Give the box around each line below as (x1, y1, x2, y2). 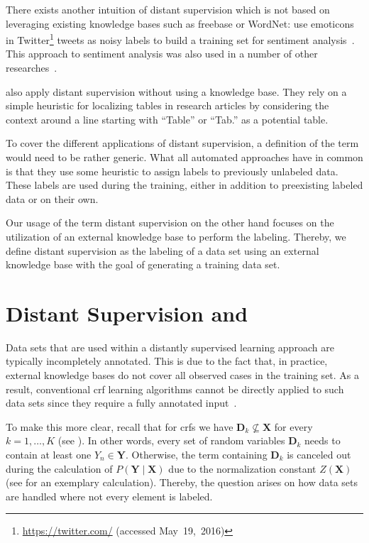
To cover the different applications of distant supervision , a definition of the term (6, 136, 359, 150)
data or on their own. (6, 191, 99, 206)
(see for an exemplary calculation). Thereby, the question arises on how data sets (6, 475, 358, 490)
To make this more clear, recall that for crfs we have (6, 419, 233, 434)
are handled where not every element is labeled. (6, 488, 213, 503)
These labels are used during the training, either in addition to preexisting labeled (6, 177, 363, 192)
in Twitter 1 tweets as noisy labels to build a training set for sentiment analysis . (6, 31, 355, 47)
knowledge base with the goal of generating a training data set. (6, 257, 280, 272)
